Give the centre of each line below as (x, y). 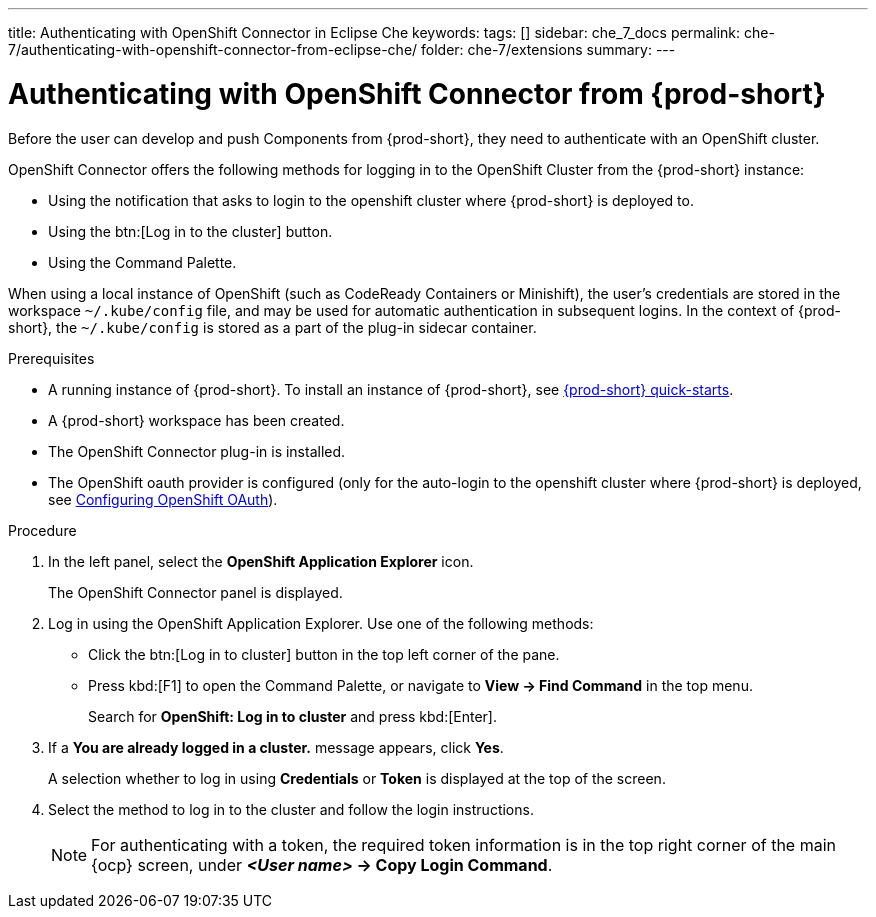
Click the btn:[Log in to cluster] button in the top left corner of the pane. (324, 654)
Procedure (42, 530)
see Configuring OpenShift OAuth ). (163, 499)
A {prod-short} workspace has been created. (196, 420)
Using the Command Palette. (142, 262)
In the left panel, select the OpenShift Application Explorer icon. (261, 561)
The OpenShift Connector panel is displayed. (195, 592)
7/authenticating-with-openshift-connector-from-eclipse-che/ (213, 49)
